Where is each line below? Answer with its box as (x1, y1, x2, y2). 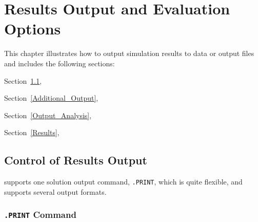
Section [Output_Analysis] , (4, 109, 92, 120)
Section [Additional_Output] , (4, 92, 98, 103)
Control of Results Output (4, 152, 147, 168)
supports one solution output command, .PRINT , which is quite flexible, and (4, 176, 243, 187)
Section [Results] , (4, 127, 59, 138)
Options (4, 18, 61, 39)
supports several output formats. (4, 186, 107, 197)
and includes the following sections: (4, 58, 115, 68)
